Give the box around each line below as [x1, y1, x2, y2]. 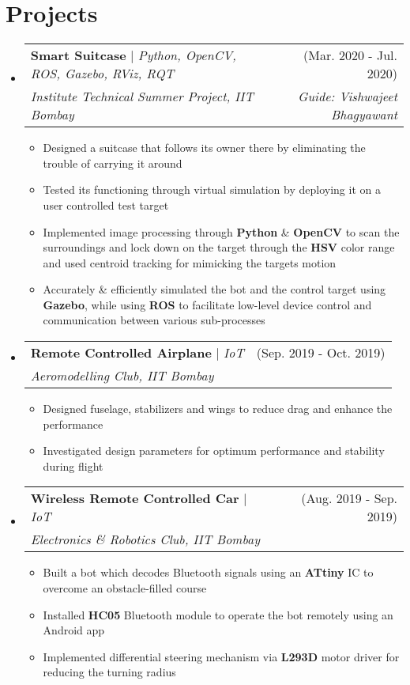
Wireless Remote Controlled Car [30, 489, 239, 508]
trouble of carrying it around [43, 154, 182, 171]
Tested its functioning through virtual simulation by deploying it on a [43, 181, 381, 198]
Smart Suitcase [30, 46, 126, 65]
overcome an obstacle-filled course [43, 580, 207, 596]
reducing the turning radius [43, 664, 176, 680]
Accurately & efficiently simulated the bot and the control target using [43, 281, 386, 297]
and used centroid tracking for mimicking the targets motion [43, 254, 337, 271]
